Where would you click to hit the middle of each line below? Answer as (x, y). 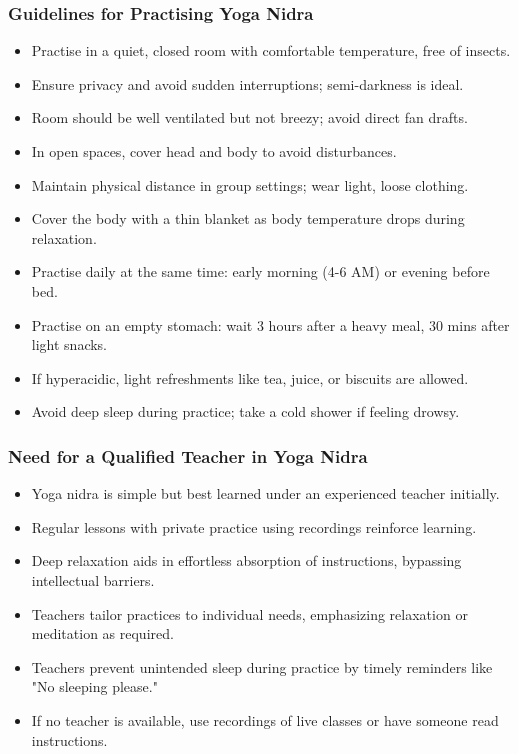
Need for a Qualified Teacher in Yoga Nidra (188, 455)
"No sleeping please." (94, 686)
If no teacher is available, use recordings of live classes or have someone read (265, 719)
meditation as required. (102, 633)
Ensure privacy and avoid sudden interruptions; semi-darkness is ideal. (247, 83)
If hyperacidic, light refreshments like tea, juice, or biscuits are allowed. (250, 377)
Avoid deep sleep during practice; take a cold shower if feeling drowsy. (245, 411)
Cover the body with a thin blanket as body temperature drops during (248, 218)
